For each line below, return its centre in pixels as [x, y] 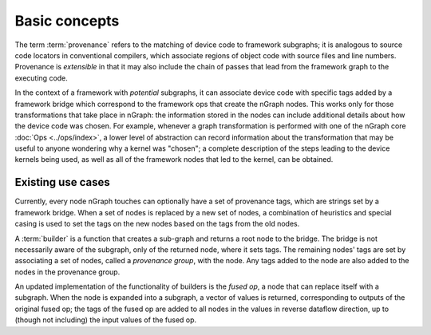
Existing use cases [63, 182]
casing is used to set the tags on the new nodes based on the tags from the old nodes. [157, 224]
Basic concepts [67, 21]
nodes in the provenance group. [67, 272]
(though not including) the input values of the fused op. [106, 320]
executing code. [41, 78]
